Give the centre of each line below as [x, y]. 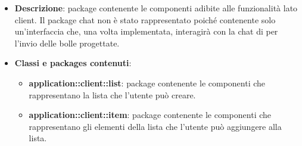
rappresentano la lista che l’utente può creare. [112, 94]
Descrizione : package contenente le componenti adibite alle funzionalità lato [156, 8]
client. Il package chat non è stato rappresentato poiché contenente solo [145, 19]
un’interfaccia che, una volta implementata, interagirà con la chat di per [146, 31]
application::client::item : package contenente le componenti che [150, 115]
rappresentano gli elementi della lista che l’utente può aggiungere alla [155, 126]
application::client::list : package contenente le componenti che [147, 83]
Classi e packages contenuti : [73, 63]
